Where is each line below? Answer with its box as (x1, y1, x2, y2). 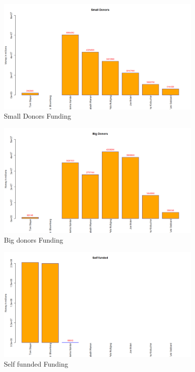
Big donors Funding (4, 235, 63, 245)
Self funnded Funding (4, 358, 68, 369)
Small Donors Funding (4, 111, 72, 121)
